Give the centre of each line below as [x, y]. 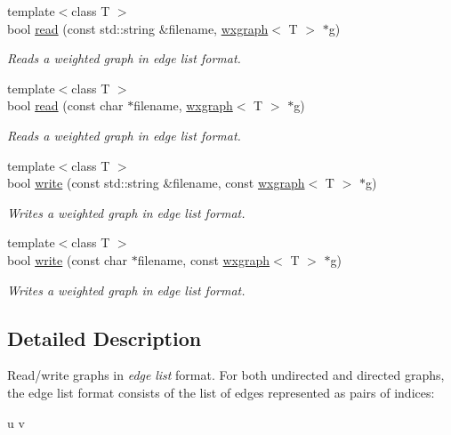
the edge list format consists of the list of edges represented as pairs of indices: [221, 392]
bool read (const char [65, 105]
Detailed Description [105, 338]
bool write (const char [68, 259]
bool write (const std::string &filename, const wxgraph [156, 183]
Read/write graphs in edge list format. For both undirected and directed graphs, [226, 375]
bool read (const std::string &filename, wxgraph [138, 28]
